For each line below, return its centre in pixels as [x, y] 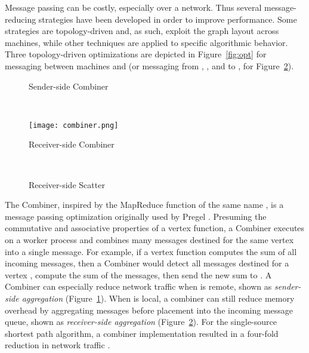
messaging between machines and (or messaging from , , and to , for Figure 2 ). [149, 65]
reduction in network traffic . [58, 345]
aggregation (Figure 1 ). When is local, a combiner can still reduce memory [158, 298]
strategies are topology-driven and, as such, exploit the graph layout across [142, 31]
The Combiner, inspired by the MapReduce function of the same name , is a [144, 205]
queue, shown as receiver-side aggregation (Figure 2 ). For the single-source [141, 322]
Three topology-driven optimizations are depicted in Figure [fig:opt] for [136, 54]
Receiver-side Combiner [72, 144]
